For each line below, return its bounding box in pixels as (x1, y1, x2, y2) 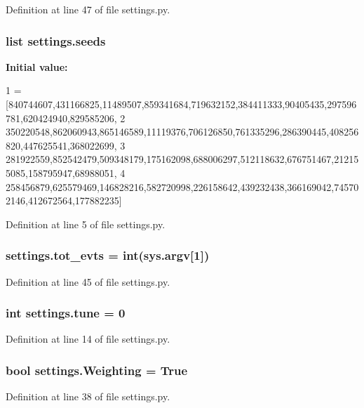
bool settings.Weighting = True (6, 361, 188, 379)
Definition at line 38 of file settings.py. (6, 389, 170, 404)
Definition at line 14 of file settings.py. (6, 331, 170, 346)
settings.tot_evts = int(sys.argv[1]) (6, 246, 210, 264)
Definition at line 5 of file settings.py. (6, 216, 166, 231)
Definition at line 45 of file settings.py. (6, 274, 170, 289)
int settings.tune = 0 (6, 304, 126, 322)
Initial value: (6, 59, 68, 74)
